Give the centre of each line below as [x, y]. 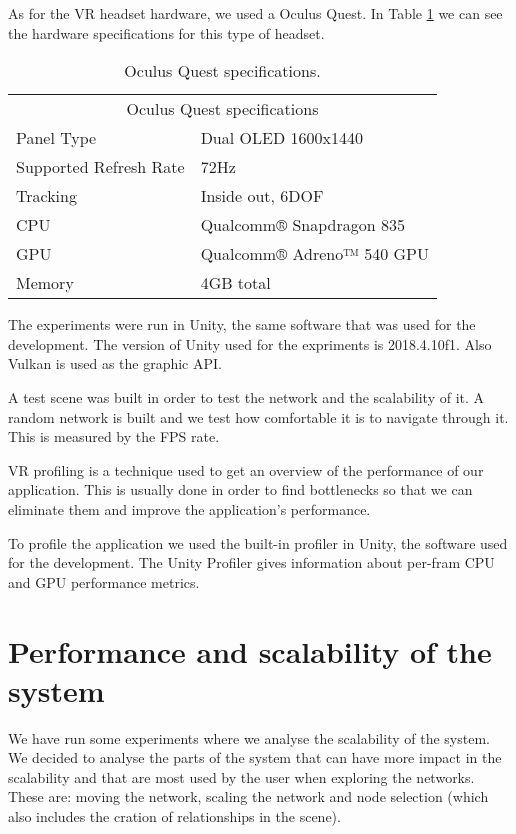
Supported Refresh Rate [100, 167]
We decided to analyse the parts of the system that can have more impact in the [255, 757]
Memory [45, 283]
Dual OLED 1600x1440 [281, 138]
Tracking [46, 196]
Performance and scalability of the [250, 650]
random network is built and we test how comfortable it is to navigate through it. [258, 416]
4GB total [235, 283]
